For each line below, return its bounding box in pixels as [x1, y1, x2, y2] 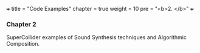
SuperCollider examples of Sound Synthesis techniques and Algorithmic [6, 34, 187, 41]
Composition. [6, 40, 40, 48]
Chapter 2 [6, 20, 36, 28]
